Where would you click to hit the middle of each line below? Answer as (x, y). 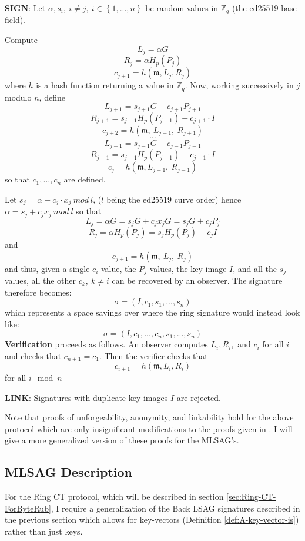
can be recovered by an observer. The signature (197, 281)
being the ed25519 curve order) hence (174, 199)
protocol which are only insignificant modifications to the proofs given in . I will (149, 428)
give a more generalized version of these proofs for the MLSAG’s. (122, 440)
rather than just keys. (44, 531)
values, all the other (41, 281)
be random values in (182, 8)
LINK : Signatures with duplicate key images (86, 397)
